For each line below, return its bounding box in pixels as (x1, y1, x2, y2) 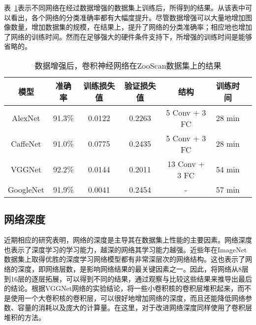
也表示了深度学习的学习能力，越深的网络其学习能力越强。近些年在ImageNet (4, 244, 247, 254)
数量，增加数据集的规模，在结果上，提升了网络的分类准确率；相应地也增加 (10, 22, 252, 32)
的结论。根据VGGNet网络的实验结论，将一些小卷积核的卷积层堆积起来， (4, 283, 238, 293)
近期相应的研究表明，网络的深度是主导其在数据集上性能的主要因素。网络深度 (4, 235, 252, 245)
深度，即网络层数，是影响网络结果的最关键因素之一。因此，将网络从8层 (17, 263, 249, 274)
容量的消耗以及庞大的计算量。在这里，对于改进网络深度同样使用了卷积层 (17, 302, 252, 313)
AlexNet (12, 112, 40, 124)
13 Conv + (167, 158, 205, 169)
